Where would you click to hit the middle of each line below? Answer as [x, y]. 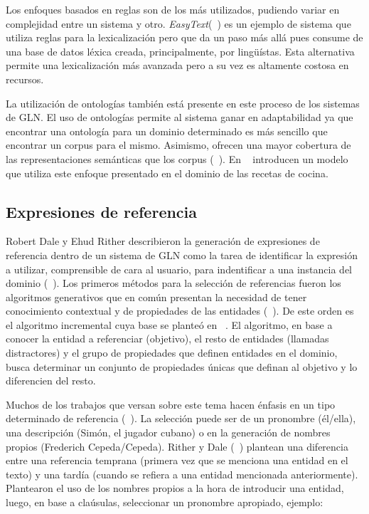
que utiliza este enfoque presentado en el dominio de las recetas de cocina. [167, 173]
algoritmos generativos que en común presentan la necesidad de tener [156, 297]
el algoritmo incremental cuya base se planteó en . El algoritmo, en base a [169, 324]
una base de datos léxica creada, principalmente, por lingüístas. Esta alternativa [180, 51]
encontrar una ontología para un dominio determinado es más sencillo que [167, 131]
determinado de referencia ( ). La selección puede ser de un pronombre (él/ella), [181, 418]
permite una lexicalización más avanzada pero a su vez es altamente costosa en [177, 65]
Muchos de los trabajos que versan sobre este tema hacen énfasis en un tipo [171, 404]
